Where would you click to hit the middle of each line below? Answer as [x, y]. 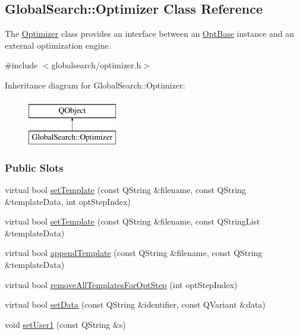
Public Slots [34, 167]
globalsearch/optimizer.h [96, 65]
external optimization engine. [58, 45]
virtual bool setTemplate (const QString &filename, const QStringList [133, 221]
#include [21, 65]
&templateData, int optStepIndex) [68, 201]
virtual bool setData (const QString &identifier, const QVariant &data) [135, 304]
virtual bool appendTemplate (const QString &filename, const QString [134, 253]
